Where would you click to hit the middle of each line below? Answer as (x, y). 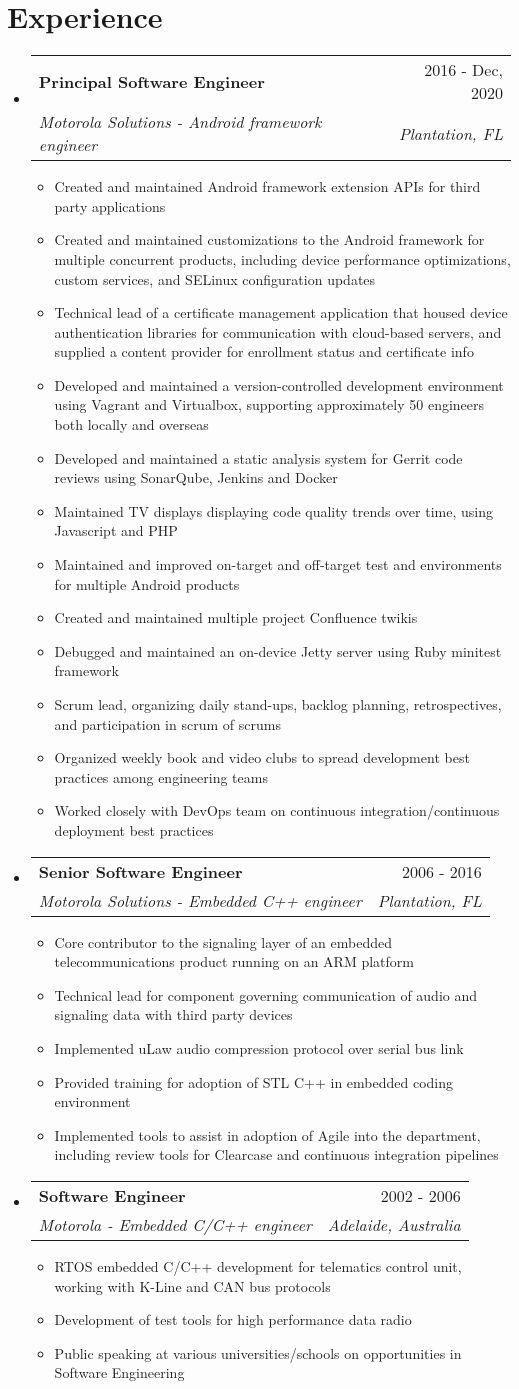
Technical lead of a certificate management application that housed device (281, 312)
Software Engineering (119, 1372)
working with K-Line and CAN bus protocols (192, 1285)
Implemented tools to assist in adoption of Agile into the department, (267, 1134)
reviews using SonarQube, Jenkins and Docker (196, 477)
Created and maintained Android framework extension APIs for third (267, 186)
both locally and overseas (131, 424)
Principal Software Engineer (151, 81)
